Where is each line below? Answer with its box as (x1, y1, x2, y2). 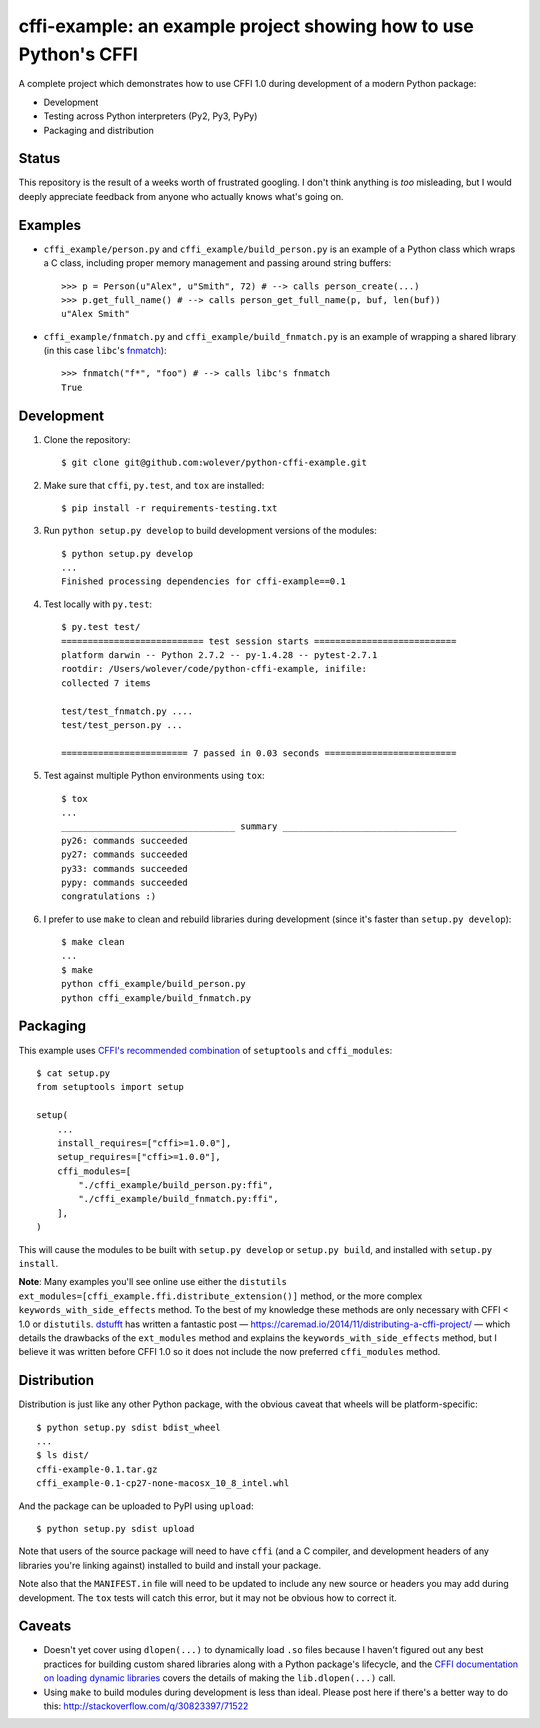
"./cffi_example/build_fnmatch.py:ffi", (78, 1193, 279, 1205)
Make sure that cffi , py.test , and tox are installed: (43, 479, 265, 491)
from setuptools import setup (36, 1081, 185, 1093)
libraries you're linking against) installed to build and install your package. (18, 1559, 322, 1571)
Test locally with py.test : (43, 598, 153, 610)
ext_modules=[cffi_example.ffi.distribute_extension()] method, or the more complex (18, 1290, 423, 1302)
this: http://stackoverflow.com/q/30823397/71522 (43, 1700, 249, 1712)
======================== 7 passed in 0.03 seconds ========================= (61, 747, 457, 759)
